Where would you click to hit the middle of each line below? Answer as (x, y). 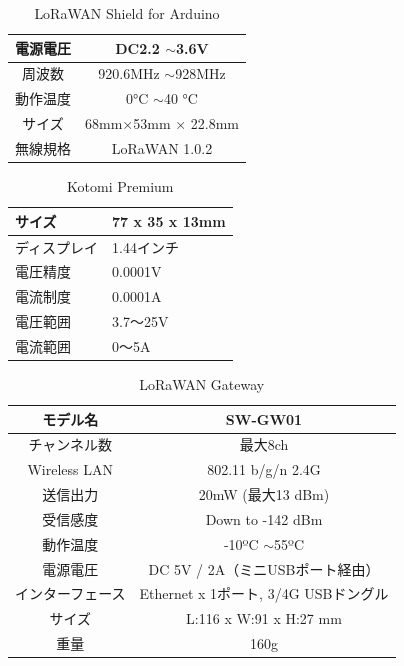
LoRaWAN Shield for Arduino (127, 13)
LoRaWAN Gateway (202, 383)
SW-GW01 (264, 418)
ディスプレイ (57, 246)
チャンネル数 (70, 444)
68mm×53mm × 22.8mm (162, 123)
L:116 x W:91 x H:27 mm (264, 618)
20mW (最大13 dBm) (264, 494)
